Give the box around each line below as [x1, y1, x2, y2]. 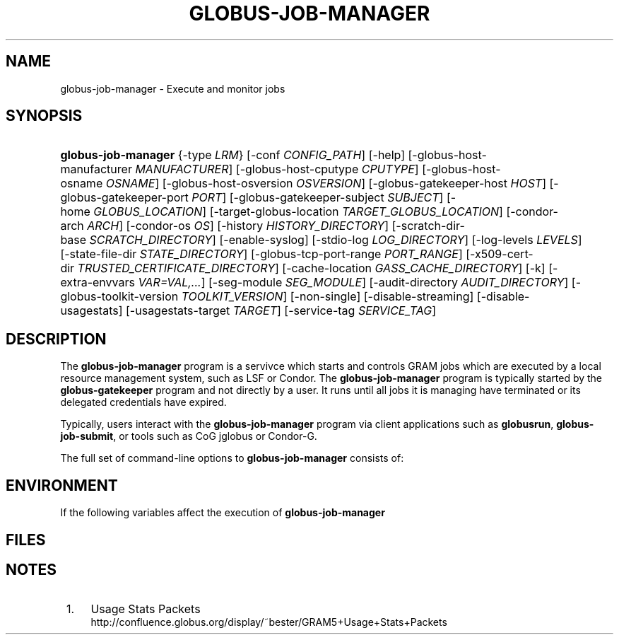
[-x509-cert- [466, 247, 533, 262]
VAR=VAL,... [138, 275, 201, 290]
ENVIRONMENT [6, 476, 118, 494]
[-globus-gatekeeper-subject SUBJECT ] [229, 190, 444, 205]
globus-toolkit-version [60, 289, 179, 304]
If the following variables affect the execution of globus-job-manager [60, 506, 385, 519]
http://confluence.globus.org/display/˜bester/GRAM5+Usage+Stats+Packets [90, 616, 447, 629]
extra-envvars [60, 275, 135, 290]
